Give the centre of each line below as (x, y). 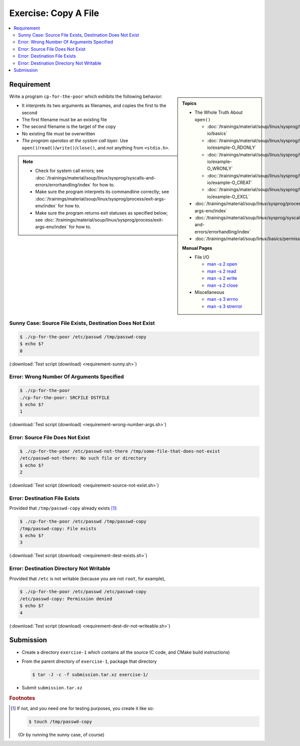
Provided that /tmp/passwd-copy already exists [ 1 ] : (63, 508)
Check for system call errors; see (69, 171)
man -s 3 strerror (225, 306)
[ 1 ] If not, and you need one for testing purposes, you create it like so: (82, 708)
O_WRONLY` (220, 168)
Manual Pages (197, 248)
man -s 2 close (222, 285)
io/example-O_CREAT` (230, 182)
